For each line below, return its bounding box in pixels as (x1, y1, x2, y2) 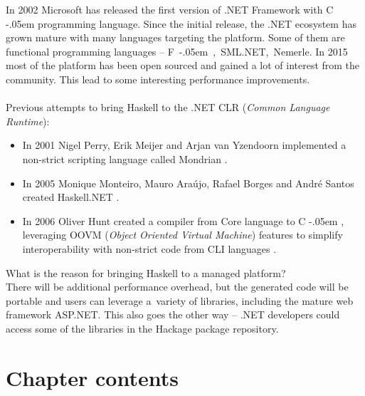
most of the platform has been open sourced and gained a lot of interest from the (6, 58, 360, 73)
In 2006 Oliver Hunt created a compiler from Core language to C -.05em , (22, 213, 344, 228)
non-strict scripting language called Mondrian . (22, 151, 228, 166)
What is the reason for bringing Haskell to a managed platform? (6, 265, 286, 280)
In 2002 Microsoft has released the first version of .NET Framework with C (6, 2, 334, 16)
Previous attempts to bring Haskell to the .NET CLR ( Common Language (6, 100, 330, 115)
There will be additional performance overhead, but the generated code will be (6, 279, 349, 294)
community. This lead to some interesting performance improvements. (6, 71, 310, 86)
